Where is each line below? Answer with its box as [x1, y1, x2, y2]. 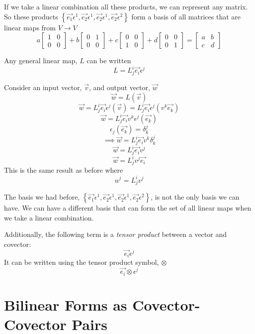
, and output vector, [88, 82, 150, 93]
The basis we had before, [4, 192, 80, 202]
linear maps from [4, 22, 56, 32]
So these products [4, 11, 58, 21]
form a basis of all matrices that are [131, 11, 241, 21]
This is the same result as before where [4, 165, 123, 175]
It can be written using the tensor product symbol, [4, 257, 159, 267]
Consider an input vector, [4, 82, 82, 93]
